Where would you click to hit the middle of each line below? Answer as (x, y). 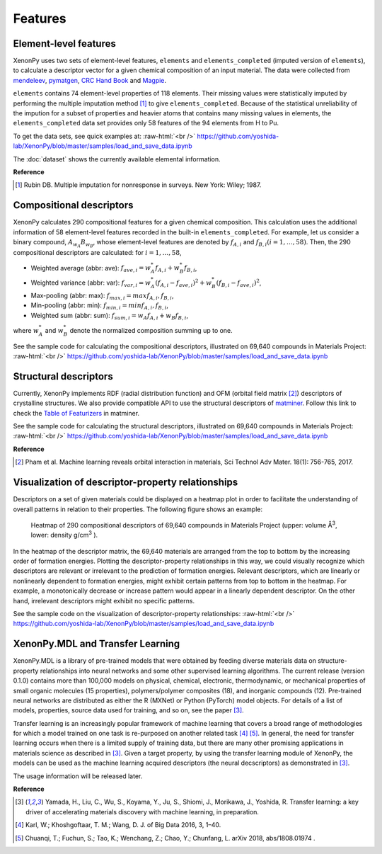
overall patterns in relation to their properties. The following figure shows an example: (138, 509)
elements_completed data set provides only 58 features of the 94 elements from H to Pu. (146, 123)
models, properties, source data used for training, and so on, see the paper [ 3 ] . (128, 710)
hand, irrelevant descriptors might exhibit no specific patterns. (104, 600)
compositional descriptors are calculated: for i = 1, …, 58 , (97, 253)
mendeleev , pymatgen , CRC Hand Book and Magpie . (89, 80)
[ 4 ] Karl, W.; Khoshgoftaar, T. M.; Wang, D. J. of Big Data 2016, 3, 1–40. (118, 825)
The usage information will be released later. (78, 776)
